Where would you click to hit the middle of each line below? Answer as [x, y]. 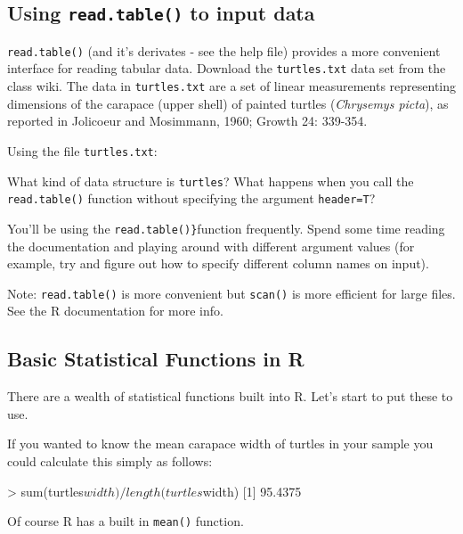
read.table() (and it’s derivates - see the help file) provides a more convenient [224, 50]
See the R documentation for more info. [115, 311]
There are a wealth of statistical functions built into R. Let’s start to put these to [230, 396]
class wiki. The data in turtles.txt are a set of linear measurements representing [232, 86]
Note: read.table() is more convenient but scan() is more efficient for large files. [231, 293]
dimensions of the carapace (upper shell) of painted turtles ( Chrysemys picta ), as [228, 103]
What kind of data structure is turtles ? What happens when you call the [211, 181]
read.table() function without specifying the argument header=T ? [191, 198]
